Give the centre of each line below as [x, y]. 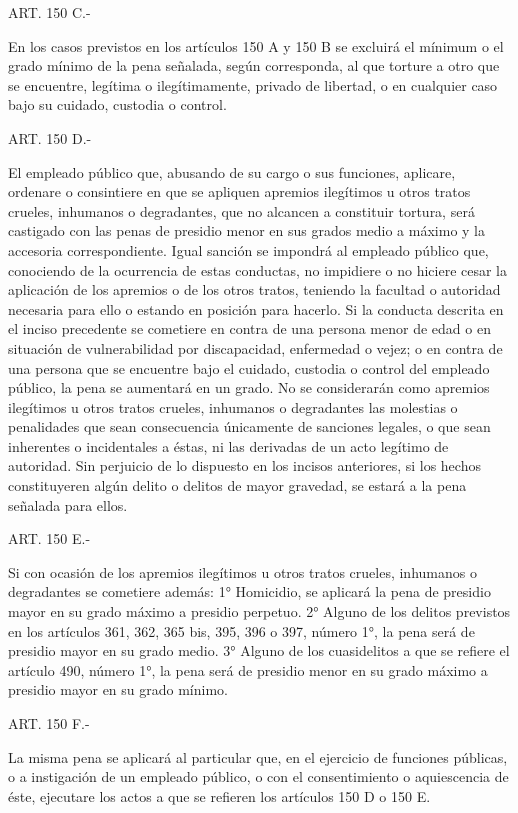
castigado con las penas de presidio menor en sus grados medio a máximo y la [246, 230]
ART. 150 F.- [49, 723]
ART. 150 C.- [49, 12]
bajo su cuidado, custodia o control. [117, 104]
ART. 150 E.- [49, 538]
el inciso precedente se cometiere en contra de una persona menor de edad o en [249, 328]
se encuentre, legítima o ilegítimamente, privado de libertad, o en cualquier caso [253, 84]
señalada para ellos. [68, 504]
